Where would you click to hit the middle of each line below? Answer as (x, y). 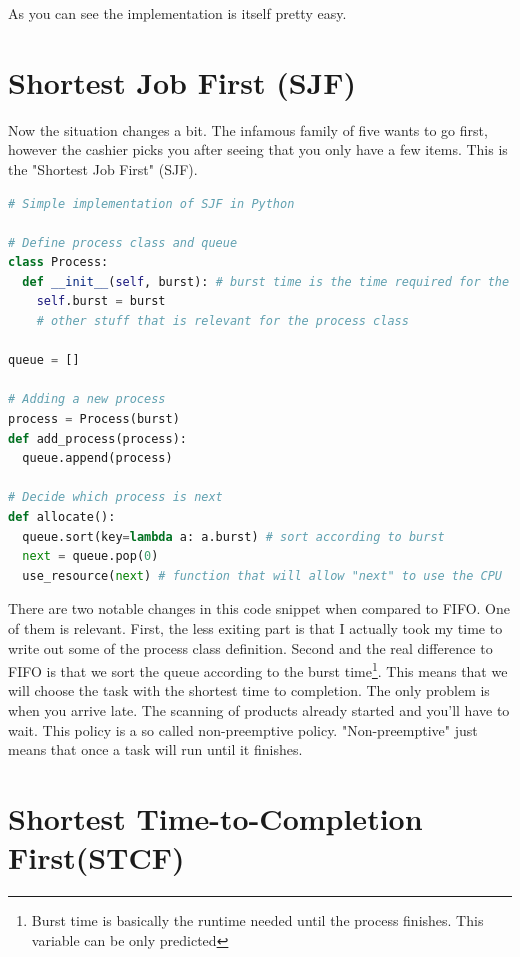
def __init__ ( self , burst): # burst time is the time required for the (266, 281)
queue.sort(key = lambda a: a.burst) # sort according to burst (233, 536)
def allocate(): (62, 517)
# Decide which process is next (115, 497)
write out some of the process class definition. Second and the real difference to (250, 647)
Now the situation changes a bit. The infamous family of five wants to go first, (248, 129)
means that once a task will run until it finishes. (155, 749)
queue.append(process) (97, 458)
